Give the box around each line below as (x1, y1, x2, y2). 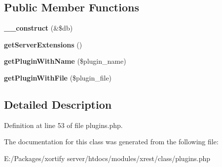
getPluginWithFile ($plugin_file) (4, 72, 112, 83)
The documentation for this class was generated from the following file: (4, 136, 219, 147)
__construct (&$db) (4, 23, 73, 33)
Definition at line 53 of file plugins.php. (4, 120, 123, 130)
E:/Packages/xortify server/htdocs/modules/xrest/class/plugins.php (4, 153, 211, 163)
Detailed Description (4, 96, 112, 112)
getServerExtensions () (4, 39, 82, 49)
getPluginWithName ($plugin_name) (4, 56, 126, 66)
